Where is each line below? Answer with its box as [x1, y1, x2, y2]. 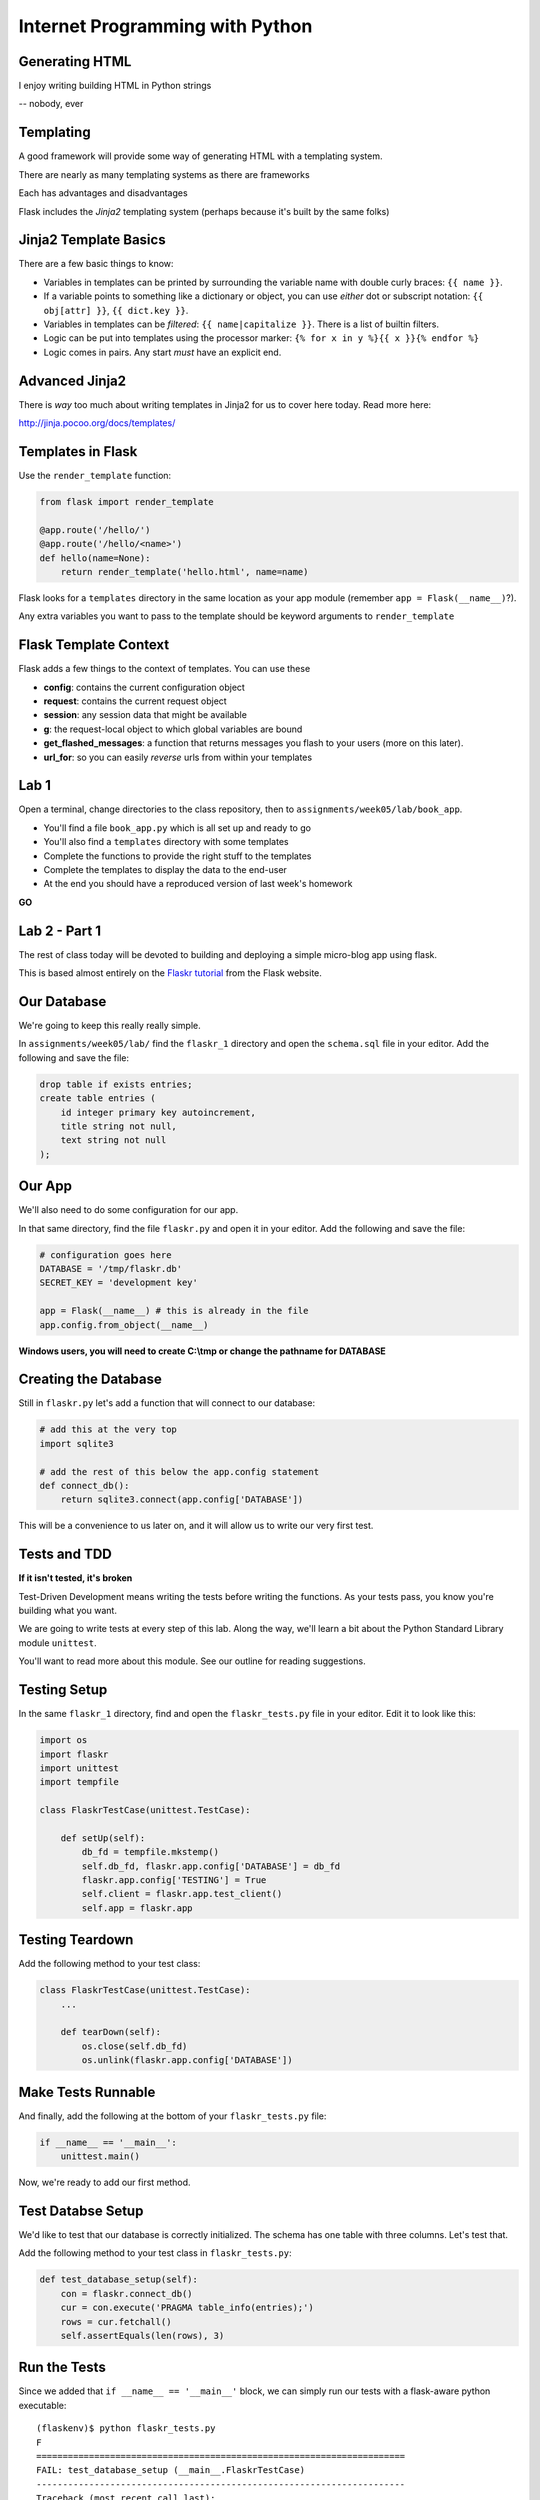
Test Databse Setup [18, 2202, 144, 2219]
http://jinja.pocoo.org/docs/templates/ [18, 417, 176, 429]
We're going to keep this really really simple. [18, 1020, 202, 1031]
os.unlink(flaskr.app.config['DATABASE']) [81, 2055, 294, 2066]
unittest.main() [60, 2151, 140, 2162]
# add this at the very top [39, 1424, 177, 1435]
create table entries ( [39, 1093, 157, 1104]
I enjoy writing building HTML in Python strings [18, 80, 212, 92]
